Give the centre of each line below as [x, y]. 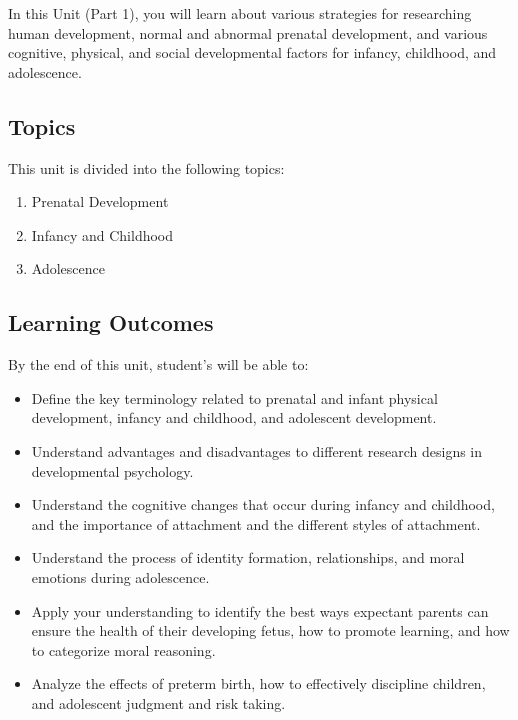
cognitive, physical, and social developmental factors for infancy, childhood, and [252, 52]
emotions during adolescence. [120, 576]
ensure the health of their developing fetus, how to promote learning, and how [270, 630]
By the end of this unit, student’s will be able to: [158, 364]
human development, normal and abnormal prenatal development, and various [248, 32]
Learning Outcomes [111, 322]
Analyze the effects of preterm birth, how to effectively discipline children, [258, 683]
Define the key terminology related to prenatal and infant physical [234, 397]
